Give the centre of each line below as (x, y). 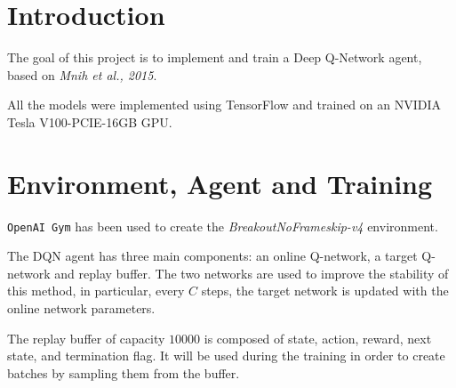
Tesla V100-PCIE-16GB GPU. (90, 121)
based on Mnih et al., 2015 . (82, 74)
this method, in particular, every (96, 291)
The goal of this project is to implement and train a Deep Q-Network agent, (215, 57)
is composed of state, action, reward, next (318, 338)
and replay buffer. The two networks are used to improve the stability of (252, 273)
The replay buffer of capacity (86, 338)
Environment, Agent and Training (220, 183)
